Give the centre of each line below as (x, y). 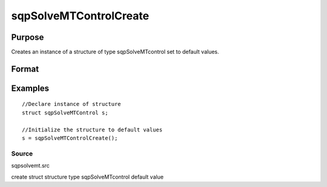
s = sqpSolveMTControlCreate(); (70, 138)
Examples (30, 88)
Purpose (28, 37)
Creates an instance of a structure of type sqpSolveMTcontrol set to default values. (115, 52)
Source (22, 153)
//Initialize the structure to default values (92, 130)
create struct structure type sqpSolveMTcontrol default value (87, 177)
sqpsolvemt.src (30, 166)
